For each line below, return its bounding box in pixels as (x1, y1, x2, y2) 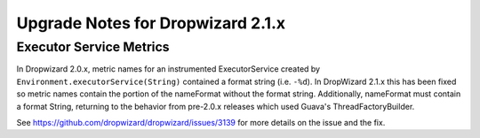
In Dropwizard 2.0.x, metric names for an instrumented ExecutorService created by (16, 64, 320, 74)
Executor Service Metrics (16, 39, 170, 55)
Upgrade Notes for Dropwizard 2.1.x (16, 13, 286, 33)
